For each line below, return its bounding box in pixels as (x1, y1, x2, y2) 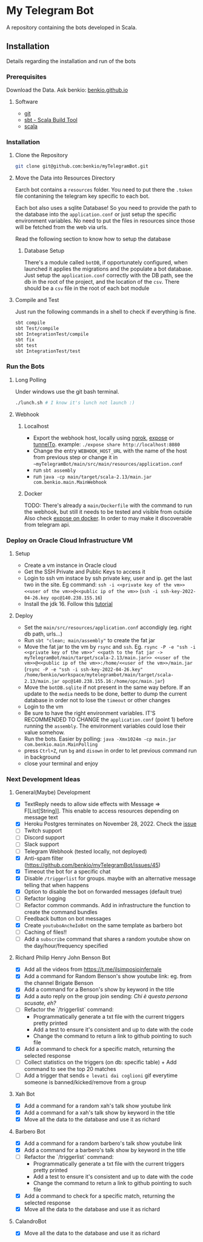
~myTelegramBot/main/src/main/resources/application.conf (33, 461, 183, 467)
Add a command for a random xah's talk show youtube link (24, 1102, 171, 1109)
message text (24, 814, 59, 821)
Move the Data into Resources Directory (15, 174, 115, 182)
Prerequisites (6, 72, 47, 81)
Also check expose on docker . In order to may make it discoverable (24, 514, 192, 522)
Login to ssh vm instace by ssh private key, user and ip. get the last (24, 574, 192, 582)
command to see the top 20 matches (24, 1065, 116, 1072)
